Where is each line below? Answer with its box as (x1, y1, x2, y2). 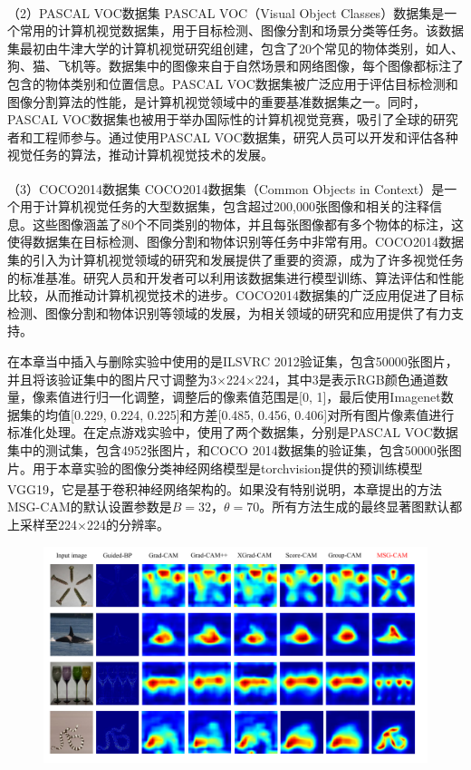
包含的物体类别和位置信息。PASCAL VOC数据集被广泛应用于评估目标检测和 (7, 74, 458, 93)
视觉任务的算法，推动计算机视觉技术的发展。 (7, 145, 274, 164)
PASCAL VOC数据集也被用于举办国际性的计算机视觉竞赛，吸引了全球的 (7, 110, 433, 129)
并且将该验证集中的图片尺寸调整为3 (7, 369, 216, 388)
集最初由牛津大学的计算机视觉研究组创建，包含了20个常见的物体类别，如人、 (7, 38, 464, 57)
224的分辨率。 (86, 515, 169, 533)
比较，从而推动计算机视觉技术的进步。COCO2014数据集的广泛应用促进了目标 (7, 286, 464, 305)
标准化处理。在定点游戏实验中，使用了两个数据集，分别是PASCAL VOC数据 (7, 423, 458, 442)
